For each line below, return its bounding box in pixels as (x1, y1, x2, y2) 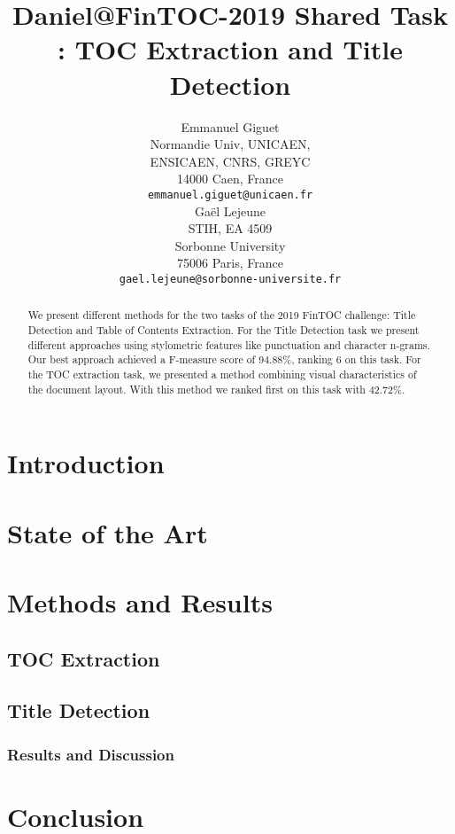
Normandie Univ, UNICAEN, (150, 135, 311, 153)
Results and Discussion (7, 743, 174, 765)
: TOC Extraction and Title (57, 31, 403, 67)
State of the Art (7, 514, 208, 550)
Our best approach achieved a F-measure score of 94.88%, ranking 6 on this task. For (27, 352, 421, 367)
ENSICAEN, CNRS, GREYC (150, 152, 311, 170)
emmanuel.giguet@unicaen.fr (147, 188, 313, 201)
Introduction (7, 445, 165, 481)
